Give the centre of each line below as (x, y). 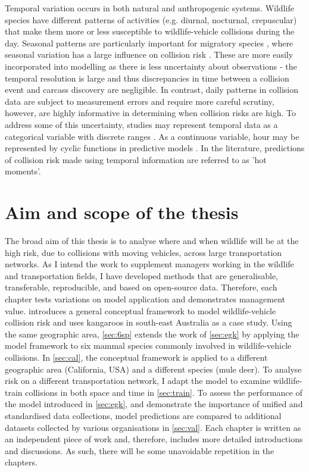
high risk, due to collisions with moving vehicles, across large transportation (143, 252)
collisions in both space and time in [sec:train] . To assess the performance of (164, 392)
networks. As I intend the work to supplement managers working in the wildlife (149, 264)
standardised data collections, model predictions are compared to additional (143, 415)
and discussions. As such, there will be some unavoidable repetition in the (140, 450)
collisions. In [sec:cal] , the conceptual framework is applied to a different (136, 357)
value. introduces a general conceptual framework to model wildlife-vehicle (141, 310)
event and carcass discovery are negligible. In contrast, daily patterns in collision (152, 90)
